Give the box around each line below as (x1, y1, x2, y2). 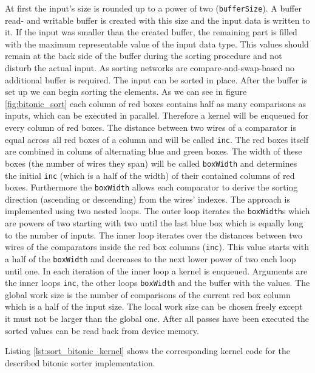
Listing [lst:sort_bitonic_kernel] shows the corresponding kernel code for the (5, 344, 290, 357)
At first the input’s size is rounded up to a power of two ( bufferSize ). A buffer (5, 2, 302, 14)
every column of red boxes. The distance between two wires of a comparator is (5, 121, 296, 133)
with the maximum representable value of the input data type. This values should (5, 37, 309, 50)
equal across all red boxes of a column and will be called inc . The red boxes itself (5, 133, 309, 145)
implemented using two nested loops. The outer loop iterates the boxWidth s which (5, 204, 310, 217)
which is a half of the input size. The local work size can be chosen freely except (5, 300, 303, 313)
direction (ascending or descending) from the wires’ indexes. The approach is (5, 192, 290, 205)
